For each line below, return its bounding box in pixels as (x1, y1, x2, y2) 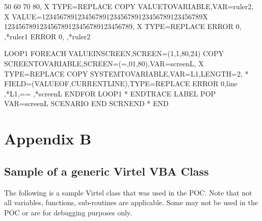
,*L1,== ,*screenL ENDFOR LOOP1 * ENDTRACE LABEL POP (4, 88, 216, 99)
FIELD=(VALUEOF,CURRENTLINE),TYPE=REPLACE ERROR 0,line (4, 78, 238, 89)
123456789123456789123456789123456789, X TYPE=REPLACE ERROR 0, (4, 21, 242, 32)
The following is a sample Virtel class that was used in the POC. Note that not (4, 187, 252, 198)
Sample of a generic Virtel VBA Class (4, 163, 209, 179)
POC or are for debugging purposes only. (4, 207, 132, 217)
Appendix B (4, 128, 92, 149)
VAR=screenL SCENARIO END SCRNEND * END (4, 98, 169, 109)
